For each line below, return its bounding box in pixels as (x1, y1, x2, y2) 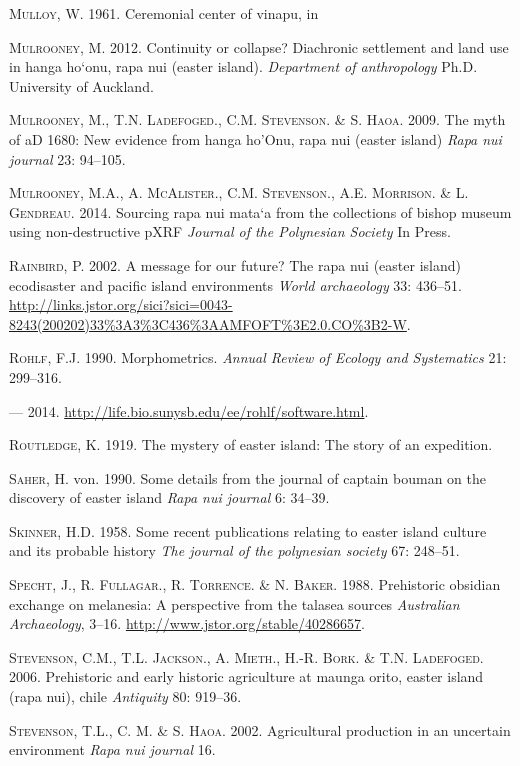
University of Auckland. (9, 75, 154, 96)
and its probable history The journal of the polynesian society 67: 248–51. (9, 540, 460, 561)
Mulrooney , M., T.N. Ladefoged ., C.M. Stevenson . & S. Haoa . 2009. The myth (9, 109, 506, 130)
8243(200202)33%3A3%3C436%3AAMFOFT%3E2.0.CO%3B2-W (9, 313, 407, 334)
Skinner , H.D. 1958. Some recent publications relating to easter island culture (9, 520, 487, 541)
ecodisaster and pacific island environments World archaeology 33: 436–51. (9, 274, 462, 295)
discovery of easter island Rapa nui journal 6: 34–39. (9, 487, 330, 508)
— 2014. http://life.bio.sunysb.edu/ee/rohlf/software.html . (9, 400, 369, 421)
